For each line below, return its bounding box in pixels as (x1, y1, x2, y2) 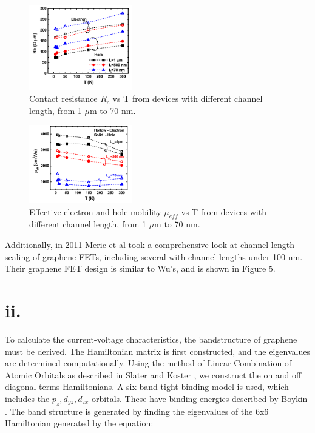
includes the (5, 392, 50, 404)
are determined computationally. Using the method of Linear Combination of (5, 357, 292, 369)
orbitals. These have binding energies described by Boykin (92, 392, 308, 404)
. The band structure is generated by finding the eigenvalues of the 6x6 (5, 404, 269, 417)
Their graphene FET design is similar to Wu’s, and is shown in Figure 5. (5, 262, 276, 275)
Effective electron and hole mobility (29, 205, 161, 218)
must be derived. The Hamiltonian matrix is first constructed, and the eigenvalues (5, 344, 310, 357)
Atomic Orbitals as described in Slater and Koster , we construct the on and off (5, 368, 302, 381)
